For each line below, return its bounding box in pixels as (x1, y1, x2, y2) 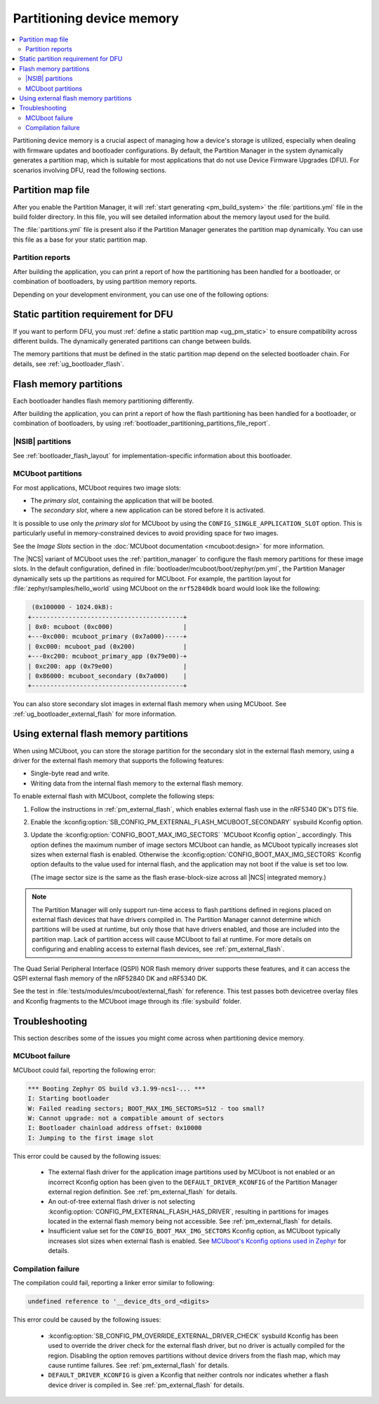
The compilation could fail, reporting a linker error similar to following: (13, 1279, 214, 1287)
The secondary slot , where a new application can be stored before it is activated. (30, 506, 265, 514)
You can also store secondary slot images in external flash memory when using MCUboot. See (13, 700, 287, 708)
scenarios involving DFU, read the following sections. (13, 166, 167, 174)
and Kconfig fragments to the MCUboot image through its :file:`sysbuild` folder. (13, 996, 241, 1005)
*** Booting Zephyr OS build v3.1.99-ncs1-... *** (27, 1084, 206, 1093)
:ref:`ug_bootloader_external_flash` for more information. (13, 710, 177, 718)
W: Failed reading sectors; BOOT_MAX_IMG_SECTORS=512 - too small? (27, 1104, 265, 1112)
